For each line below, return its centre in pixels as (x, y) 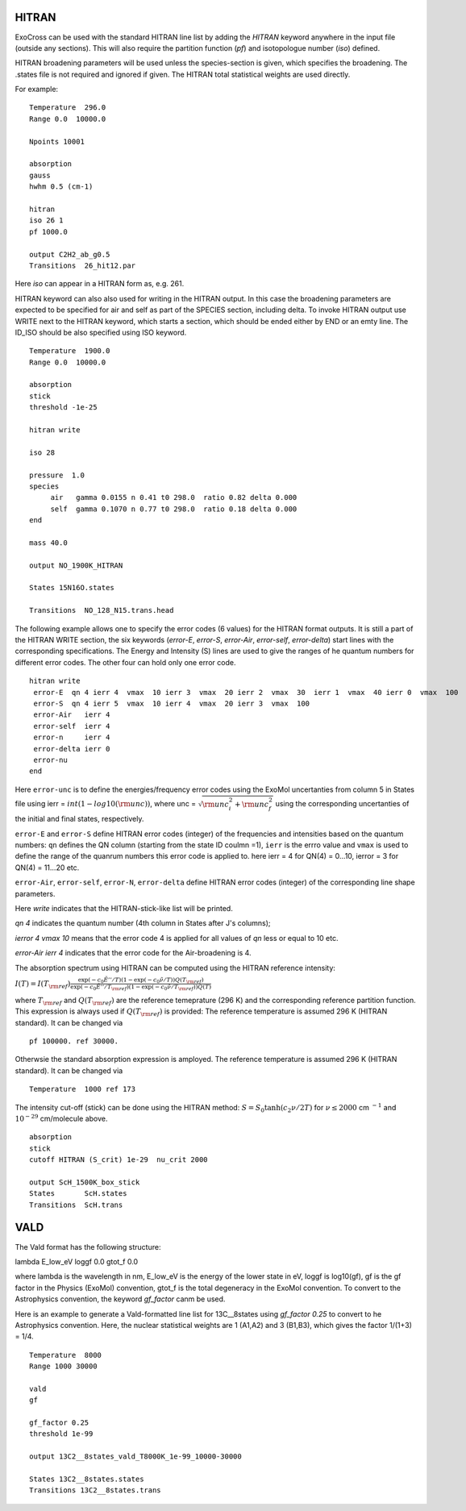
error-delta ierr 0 (72, 749)
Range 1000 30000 (63, 1366)
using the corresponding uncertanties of (342, 804)
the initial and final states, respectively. (79, 819)
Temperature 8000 (66, 1355)
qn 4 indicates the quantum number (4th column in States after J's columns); (143, 923)
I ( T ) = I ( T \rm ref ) (43, 984)
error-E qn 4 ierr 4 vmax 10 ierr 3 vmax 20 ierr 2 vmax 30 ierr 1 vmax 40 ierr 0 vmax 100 (246, 692)
